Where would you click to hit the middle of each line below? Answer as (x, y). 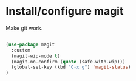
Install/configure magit (65, 11)
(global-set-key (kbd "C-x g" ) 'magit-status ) (71, 67)
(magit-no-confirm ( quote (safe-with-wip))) (68, 62)
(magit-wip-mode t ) (36, 56)
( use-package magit (30, 44)
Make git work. (24, 28)
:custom (21, 50)
